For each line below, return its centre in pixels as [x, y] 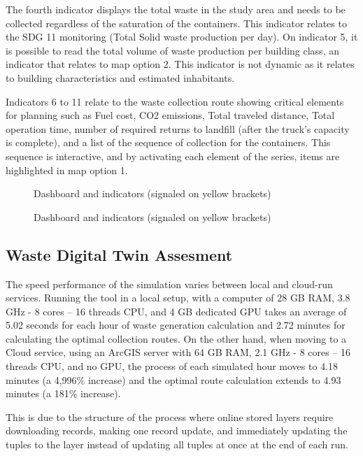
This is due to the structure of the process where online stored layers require [170, 416]
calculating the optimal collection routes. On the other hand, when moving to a [176, 338]
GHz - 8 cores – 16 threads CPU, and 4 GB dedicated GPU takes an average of [176, 311]
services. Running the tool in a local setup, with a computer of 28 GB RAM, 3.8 [178, 298]
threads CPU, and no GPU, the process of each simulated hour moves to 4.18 [172, 366]
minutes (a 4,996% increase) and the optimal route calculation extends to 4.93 [173, 379]
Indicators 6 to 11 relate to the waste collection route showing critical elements [175, 101]
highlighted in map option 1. [67, 170]
